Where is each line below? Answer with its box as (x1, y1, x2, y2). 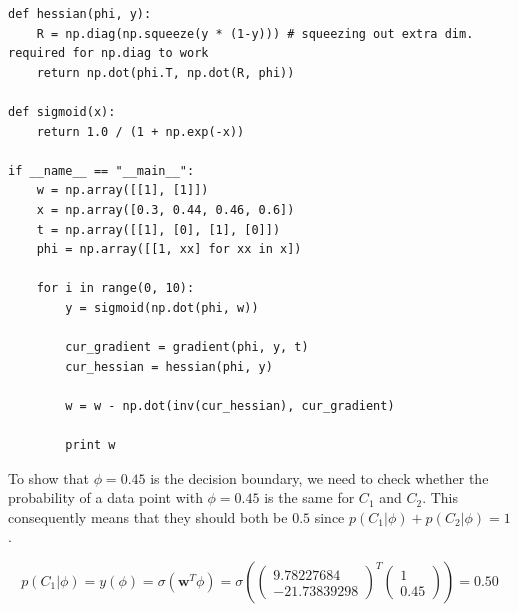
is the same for (264, 487, 355, 508)
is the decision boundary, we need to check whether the (150, 467, 489, 488)
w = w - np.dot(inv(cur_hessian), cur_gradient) (65, 398, 395, 413)
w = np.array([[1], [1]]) (36, 183, 209, 198)
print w (65, 438, 116, 453)
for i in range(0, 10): (36, 281, 195, 296)
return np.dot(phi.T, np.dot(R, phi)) (36, 65, 295, 80)
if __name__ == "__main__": (8, 163, 195, 178)
